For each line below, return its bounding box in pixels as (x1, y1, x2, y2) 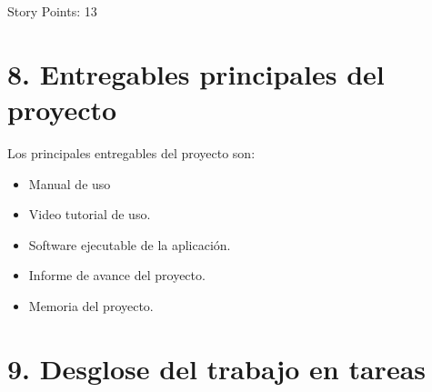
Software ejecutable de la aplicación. (28, 235, 231, 254)
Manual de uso (28, 174, 111, 193)
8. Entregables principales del (7, 55, 385, 92)
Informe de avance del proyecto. (28, 266, 206, 285)
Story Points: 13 (7, 2, 97, 20)
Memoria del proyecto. (28, 296, 154, 315)
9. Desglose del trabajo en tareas (7, 349, 427, 387)
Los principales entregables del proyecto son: (7, 143, 256, 162)
